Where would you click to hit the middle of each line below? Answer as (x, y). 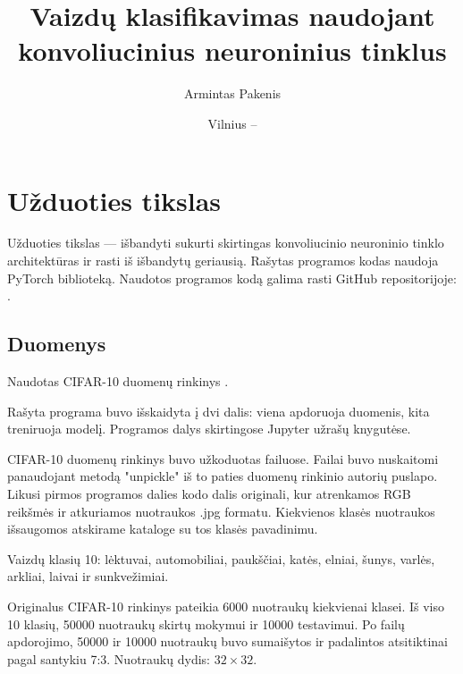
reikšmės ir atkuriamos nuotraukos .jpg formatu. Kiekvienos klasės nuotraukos (221, 511)
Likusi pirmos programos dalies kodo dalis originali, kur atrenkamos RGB (209, 493)
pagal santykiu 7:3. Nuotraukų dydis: (109, 658)
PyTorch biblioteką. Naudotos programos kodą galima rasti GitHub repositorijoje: (232, 278)
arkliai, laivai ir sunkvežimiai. (88, 576)
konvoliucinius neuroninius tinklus (232, 51)
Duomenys (57, 344)
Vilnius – (232, 123)
